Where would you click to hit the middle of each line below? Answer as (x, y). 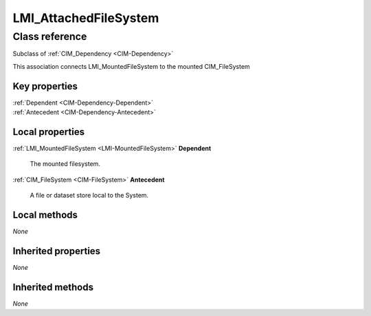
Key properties (45, 86)
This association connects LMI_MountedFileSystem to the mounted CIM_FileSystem (131, 66)
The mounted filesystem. (65, 164)
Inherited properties (57, 251)
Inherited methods (53, 287)
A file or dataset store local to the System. (89, 196)
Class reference (50, 36)
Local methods (45, 214)
